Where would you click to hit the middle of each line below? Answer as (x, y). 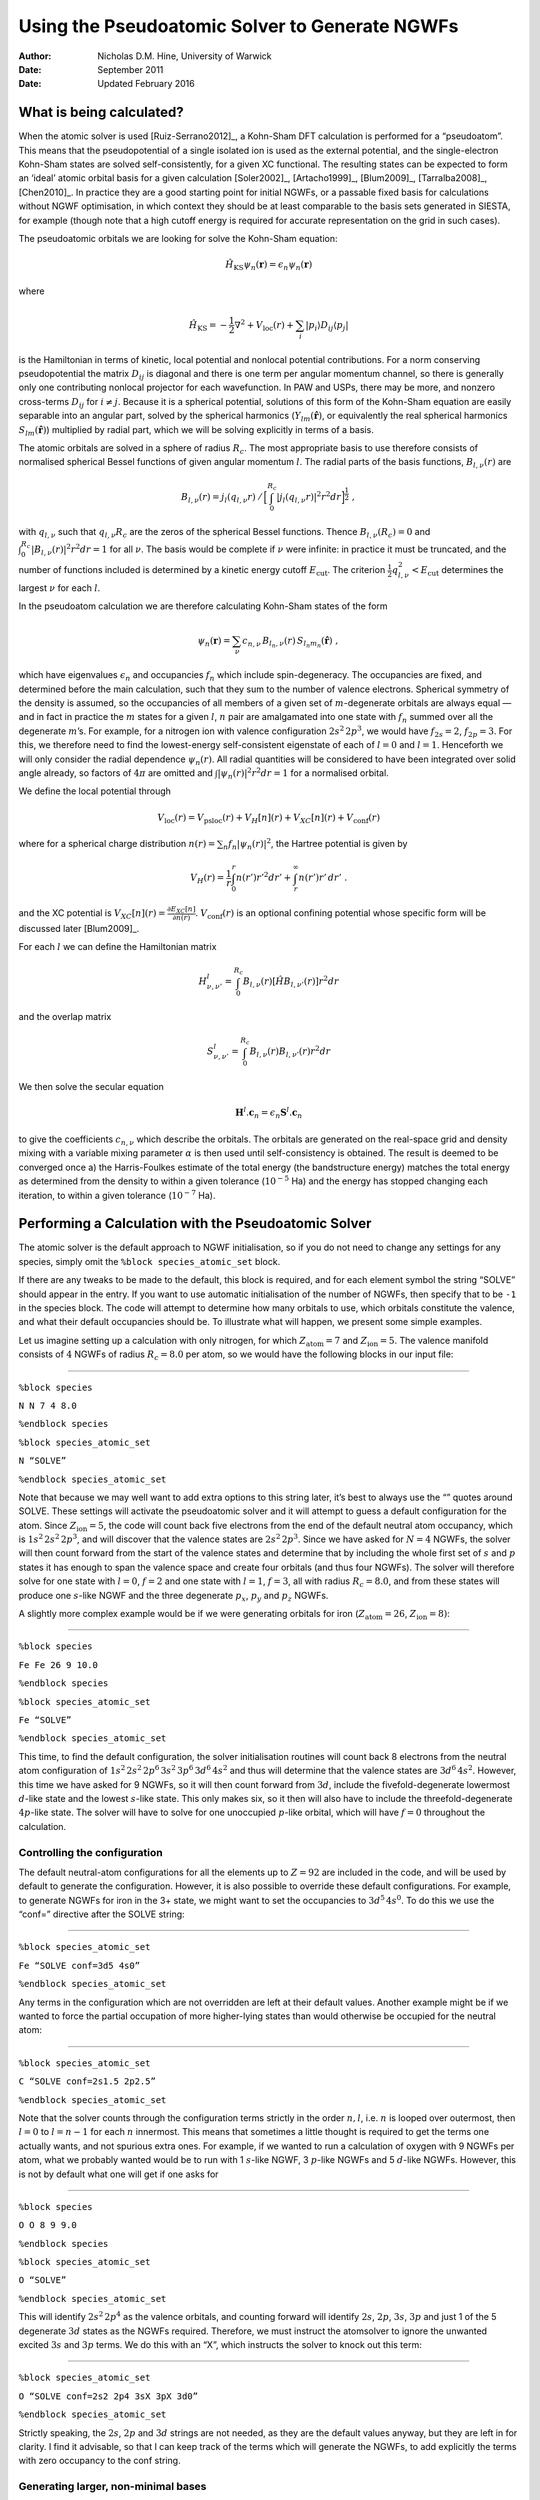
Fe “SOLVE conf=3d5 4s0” (79, 1965)
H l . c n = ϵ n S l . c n (269, 1113)
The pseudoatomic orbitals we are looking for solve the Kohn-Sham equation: (178, 238)
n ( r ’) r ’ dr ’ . (323, 878)
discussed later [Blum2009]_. (79, 928)
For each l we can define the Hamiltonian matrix (117, 947)
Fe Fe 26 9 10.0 (58, 1664)
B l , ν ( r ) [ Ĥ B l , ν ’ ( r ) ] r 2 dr (290, 982)
